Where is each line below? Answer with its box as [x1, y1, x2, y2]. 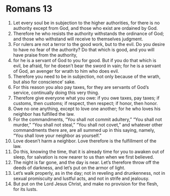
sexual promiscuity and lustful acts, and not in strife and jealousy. [13, 175, 150, 181]
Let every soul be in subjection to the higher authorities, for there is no [13, 20, 160, 26]
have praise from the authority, [13, 52, 78, 58]
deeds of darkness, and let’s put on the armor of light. [13, 165, 125, 171]
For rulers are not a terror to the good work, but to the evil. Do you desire [13, 41, 165, 47]
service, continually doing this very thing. [13, 89, 99, 95]
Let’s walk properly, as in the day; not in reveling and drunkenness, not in [13, 170, 165, 176]
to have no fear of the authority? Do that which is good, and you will [13, 46, 155, 53]
